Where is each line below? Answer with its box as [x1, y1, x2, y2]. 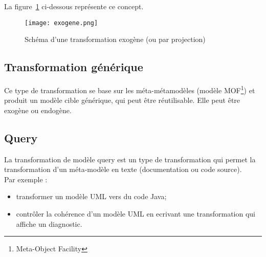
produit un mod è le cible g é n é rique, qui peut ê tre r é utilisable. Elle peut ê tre [4, 95, 240, 105]
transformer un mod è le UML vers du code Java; [16, 191, 167, 202]
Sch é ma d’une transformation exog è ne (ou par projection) [25, 34, 206, 45]
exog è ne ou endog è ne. [4, 104, 72, 115]
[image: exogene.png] [25, 19, 98, 27]
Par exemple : [4, 174, 48, 184]
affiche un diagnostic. [16, 218, 82, 229]
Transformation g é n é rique [4, 59, 143, 75]
